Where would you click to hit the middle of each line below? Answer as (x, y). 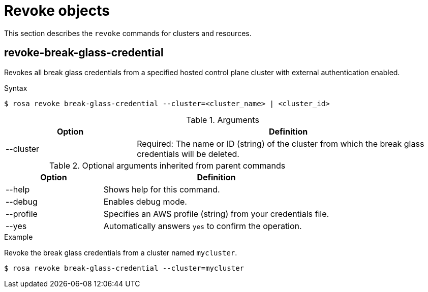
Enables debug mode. (145, 201)
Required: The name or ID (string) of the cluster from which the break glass (281, 143)
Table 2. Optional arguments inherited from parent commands (167, 165)
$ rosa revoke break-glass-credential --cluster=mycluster (124, 268)
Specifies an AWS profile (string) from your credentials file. (216, 214)
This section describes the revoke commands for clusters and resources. (128, 33)
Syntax (16, 88)
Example (19, 237)
